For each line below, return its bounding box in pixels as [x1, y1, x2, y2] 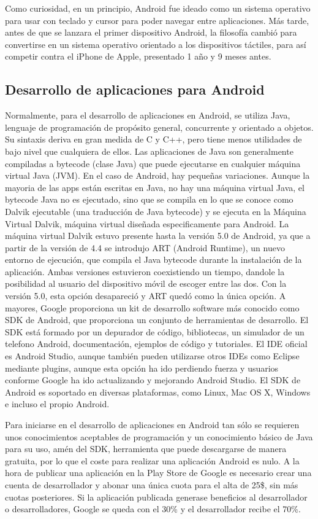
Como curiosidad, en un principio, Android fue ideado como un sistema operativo [5, 2, 311, 14]
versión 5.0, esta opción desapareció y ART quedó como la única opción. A [5, 289, 286, 302]
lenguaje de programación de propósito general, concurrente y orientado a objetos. [5, 120, 314, 133]
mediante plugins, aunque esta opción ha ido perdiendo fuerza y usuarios [5, 361, 279, 374]
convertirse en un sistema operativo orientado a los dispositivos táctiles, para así [5, 37, 306, 50]
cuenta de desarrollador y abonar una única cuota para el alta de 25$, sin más [5, 478, 298, 491]
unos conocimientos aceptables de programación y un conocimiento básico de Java [5, 430, 313, 443]
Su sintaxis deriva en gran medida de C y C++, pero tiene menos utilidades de [5, 133, 302, 146]
